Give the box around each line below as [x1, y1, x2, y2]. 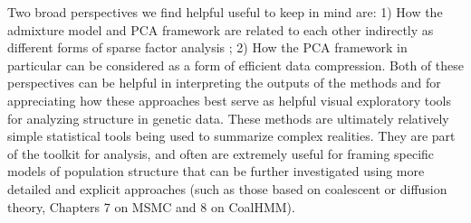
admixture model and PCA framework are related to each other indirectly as [7, 20, 434, 39]
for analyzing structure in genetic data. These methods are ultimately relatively [7, 108, 449, 127]
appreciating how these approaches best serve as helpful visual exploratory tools [7, 90, 451, 109]
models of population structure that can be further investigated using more [7, 162, 425, 181]
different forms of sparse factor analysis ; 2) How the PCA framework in [7, 38, 408, 57]
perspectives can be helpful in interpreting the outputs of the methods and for [7, 73, 441, 92]
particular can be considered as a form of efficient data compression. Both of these [7, 55, 464, 74]
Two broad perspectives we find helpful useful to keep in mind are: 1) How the [7, 3, 443, 21]
